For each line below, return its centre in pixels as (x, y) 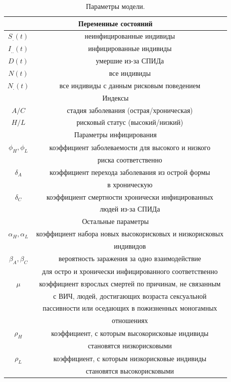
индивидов (130, 246)
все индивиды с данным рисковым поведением (130, 85)
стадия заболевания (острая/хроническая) (130, 110)
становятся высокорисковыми (130, 371)
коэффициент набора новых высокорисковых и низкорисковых (130, 234)
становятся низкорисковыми (130, 346)
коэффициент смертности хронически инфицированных (130, 196)
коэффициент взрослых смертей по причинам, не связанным (130, 283)
